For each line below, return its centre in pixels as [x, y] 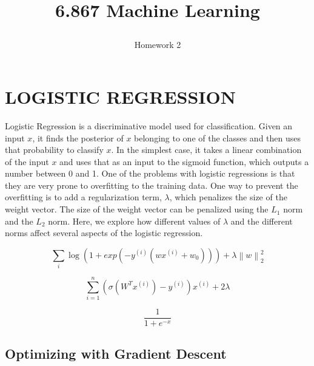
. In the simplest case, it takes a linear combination [206, 150]
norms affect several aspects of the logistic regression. [104, 233]
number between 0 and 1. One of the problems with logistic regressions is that [150, 173]
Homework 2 [158, 45]
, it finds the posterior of [78, 137]
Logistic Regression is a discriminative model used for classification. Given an [149, 125]
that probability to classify [54, 150]
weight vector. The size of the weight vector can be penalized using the [137, 209]
